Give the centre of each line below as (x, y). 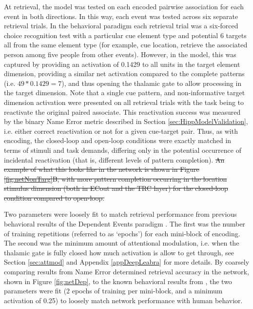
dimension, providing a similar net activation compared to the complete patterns (124, 73)
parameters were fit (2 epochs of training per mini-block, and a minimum (113, 291)
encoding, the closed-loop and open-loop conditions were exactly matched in (118, 140)
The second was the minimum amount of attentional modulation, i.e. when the (122, 243)
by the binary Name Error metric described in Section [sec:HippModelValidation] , (126, 121)
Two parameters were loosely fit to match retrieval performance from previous (120, 214)
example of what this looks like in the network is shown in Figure (102, 169)
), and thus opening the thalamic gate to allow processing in (152, 83)
